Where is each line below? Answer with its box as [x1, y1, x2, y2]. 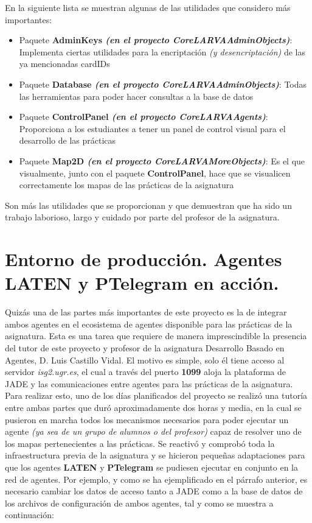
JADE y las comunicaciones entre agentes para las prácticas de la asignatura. [5, 377, 293, 390]
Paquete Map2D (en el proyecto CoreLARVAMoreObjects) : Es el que [19, 154, 305, 167]
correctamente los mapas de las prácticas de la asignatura [19, 178, 234, 191]
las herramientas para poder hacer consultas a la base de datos [19, 90, 254, 102]
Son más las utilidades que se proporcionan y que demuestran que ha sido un [5, 198, 292, 211]
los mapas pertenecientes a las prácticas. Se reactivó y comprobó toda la [5, 437, 275, 449]
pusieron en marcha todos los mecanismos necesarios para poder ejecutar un [5, 413, 289, 426]
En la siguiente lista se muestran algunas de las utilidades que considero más [5, 1, 291, 13]
